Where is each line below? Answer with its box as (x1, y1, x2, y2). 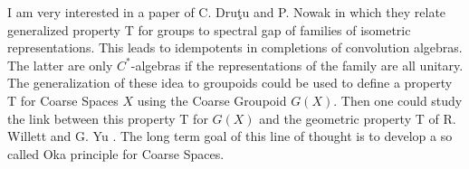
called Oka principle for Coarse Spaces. (7, 144, 225, 163)
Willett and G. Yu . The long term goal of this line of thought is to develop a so (7, 127, 453, 146)
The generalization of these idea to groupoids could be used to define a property (7, 73, 453, 92)
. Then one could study (333, 90, 463, 109)
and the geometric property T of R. (259, 108, 456, 127)
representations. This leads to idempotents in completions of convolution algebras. (7, 38, 463, 57)
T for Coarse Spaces (7, 90, 119, 109)
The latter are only (7, 55, 113, 74)
